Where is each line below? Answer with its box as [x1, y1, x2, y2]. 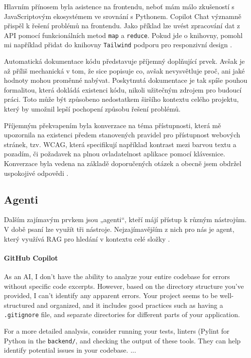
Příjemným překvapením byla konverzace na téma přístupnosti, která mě [4, 120, 221, 130]
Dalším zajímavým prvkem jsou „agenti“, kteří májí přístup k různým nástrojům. [4, 214, 247, 225]
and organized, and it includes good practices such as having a [36, 300, 223, 310]
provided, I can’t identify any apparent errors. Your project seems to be [4, 290, 218, 301]
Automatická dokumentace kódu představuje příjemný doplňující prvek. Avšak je [4, 56, 245, 66]
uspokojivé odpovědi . [4, 168, 69, 178]
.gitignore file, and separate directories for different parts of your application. [4, 309, 240, 320]
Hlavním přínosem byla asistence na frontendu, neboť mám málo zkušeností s [4, 1, 234, 11]
